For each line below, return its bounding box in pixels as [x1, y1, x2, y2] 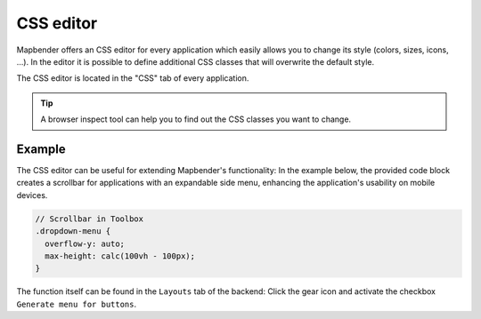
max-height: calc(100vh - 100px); [45, 251, 196, 261]
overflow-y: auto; [45, 238, 125, 249]
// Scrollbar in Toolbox [35, 213, 144, 224]
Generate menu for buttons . [16, 299, 137, 309]
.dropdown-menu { [35, 227, 111, 236]
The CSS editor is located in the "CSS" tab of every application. [16, 73, 249, 84]
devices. [16, 189, 48, 200]
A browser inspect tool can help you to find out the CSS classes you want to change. [40, 114, 352, 124]
